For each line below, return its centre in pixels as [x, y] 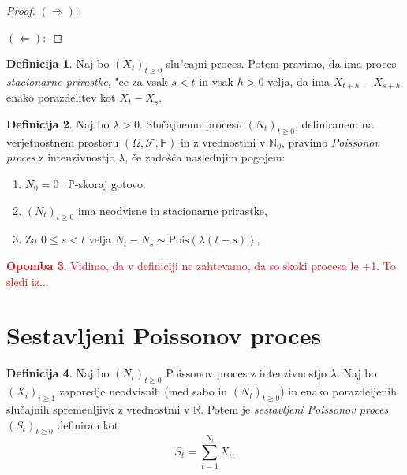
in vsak [216, 81]
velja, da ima [299, 81]
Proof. [21, 10]
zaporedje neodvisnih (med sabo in [144, 391]
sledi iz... [28, 281]
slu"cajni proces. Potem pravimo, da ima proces [281, 63]
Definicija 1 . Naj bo [58, 63]
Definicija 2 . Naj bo [58, 124]
